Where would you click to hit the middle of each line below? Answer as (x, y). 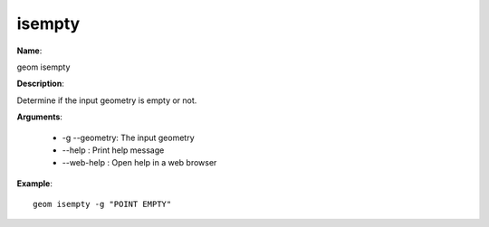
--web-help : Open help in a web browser (139, 163)
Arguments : (40, 117)
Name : (29, 51)
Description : (41, 84)
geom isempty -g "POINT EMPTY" (102, 204)
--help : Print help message (113, 150)
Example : (35, 183)
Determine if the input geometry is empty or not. (107, 100)
